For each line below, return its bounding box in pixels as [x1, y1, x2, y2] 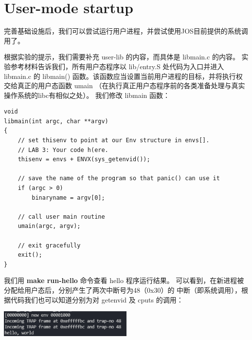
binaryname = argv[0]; [32, 194, 105, 201]
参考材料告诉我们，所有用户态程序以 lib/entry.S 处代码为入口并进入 [10, 61, 224, 71]
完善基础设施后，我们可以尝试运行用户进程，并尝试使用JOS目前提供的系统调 [4, 26, 248, 36]
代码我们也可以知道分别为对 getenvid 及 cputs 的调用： [10, 294, 183, 304]
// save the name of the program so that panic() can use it [18, 175, 220, 182]
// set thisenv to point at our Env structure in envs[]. [18, 137, 210, 144]
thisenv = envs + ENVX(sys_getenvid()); [18, 156, 150, 163]
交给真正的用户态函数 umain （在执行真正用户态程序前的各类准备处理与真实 [4, 80, 245, 91]
